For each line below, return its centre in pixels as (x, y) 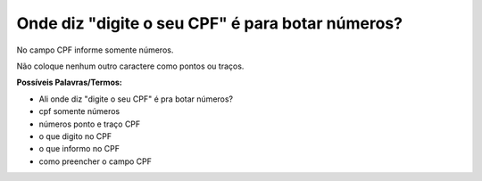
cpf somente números (79, 111)
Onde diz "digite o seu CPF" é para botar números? (210, 23)
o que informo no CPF (79, 149)
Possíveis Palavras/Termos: (69, 82)
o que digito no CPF (75, 136)
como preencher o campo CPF (95, 161)
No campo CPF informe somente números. (95, 50)
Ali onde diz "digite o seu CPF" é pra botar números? (136, 99)
